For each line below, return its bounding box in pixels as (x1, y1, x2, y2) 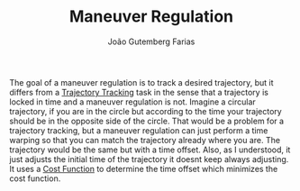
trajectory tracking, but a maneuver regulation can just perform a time (9, 124, 268, 136)
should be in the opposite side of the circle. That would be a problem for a (9, 115, 285, 126)
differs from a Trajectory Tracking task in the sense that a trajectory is (9, 86, 268, 97)
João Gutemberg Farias (107, 36, 195, 47)
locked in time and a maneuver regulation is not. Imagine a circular (9, 96, 257, 107)
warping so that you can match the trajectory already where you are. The (9, 134, 281, 145)
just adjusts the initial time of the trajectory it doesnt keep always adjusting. (9, 153, 289, 164)
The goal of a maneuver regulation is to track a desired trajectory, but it (9, 77, 274, 87)
